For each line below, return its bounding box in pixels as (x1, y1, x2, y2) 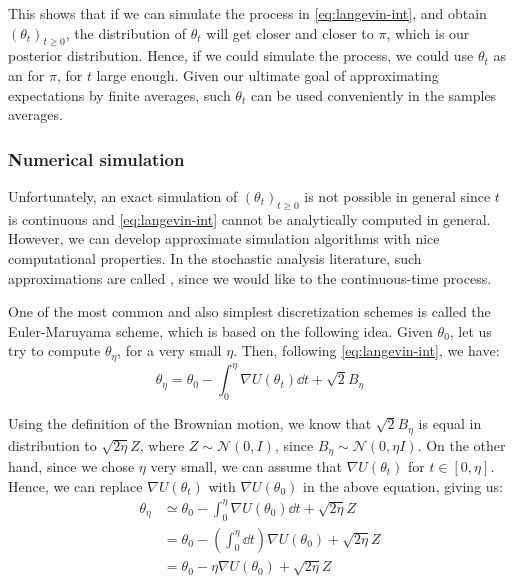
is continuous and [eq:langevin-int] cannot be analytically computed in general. (8, 208, 491, 229)
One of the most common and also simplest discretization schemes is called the (8, 301, 491, 322)
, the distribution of (65, 22, 187, 43)
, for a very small (117, 340, 222, 361)
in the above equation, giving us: (303, 475, 504, 496)
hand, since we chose (8, 456, 135, 476)
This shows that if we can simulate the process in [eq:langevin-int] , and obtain (8, 3, 487, 23)
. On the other (417, 434, 506, 455)
